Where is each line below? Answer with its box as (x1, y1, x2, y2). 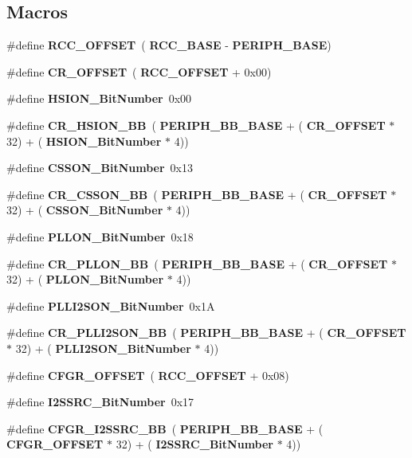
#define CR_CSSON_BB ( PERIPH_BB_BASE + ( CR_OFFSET (6, 186, 387, 202)
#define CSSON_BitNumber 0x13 (6, 159, 193, 176)
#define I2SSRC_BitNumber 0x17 (6, 393, 194, 410)
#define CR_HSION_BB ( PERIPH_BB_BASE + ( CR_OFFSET (6, 116, 386, 133)
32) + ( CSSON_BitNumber (6, 202, 163, 218)
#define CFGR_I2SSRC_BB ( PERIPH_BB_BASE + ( (6, 420, 324, 436)
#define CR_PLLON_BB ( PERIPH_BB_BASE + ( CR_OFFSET (6, 255, 388, 272)
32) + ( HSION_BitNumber (6, 132, 162, 149)
